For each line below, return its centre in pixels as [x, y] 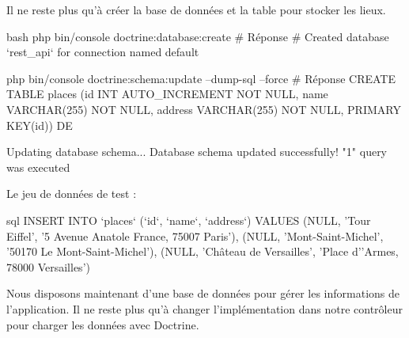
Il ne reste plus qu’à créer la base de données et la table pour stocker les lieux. [196, 9]
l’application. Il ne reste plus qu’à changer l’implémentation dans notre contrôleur [204, 308]
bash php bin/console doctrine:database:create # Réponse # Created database [198, 36]
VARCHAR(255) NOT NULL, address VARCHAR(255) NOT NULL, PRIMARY [204, 109]
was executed [38, 167]
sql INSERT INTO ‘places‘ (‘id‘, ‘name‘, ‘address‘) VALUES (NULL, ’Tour [189, 220]
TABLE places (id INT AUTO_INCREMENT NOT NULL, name [167, 94]
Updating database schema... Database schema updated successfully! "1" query [197, 152]
